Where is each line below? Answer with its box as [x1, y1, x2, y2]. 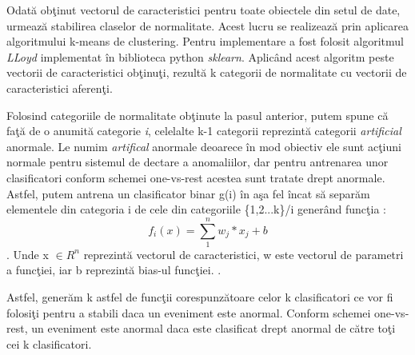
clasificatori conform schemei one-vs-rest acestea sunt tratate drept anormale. [6, 169, 385, 185]
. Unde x [6, 245, 49, 262]
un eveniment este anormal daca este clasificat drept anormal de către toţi [31, 320, 396, 337]
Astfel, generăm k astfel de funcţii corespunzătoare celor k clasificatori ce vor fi [6, 289, 393, 305]
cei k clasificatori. [6, 335, 92, 352]
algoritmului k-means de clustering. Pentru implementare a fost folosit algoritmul [6, 33, 404, 50]
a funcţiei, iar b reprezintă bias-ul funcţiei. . [6, 261, 221, 278]
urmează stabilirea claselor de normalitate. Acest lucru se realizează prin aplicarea [6, 17, 409, 34]
